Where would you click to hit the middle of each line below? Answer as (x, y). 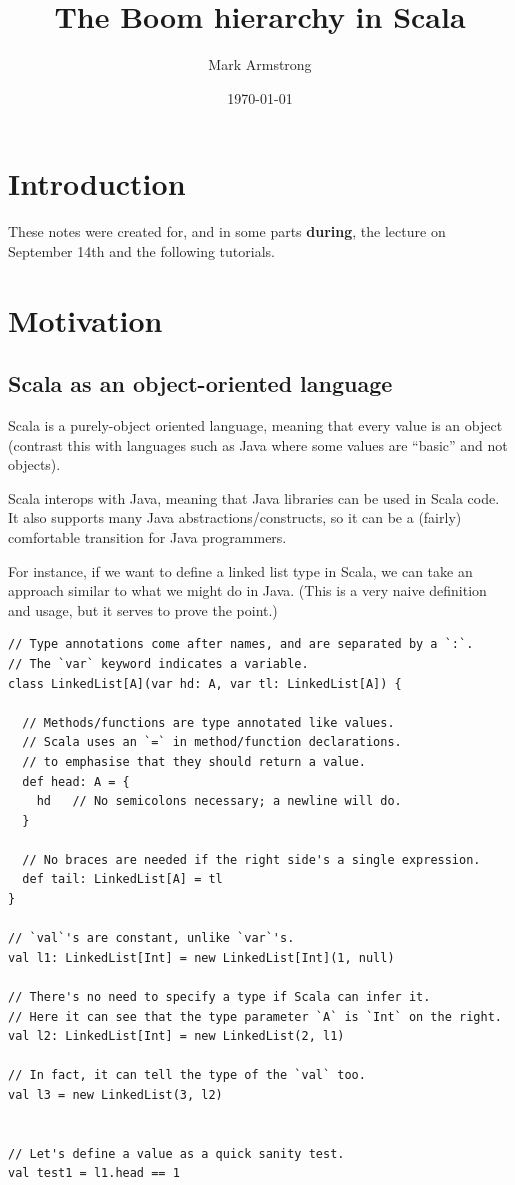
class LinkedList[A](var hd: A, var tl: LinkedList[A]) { (205, 683)
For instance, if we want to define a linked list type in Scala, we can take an (240, 570)
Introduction (97, 183)
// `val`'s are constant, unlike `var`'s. (151, 938)
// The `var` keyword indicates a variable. (158, 663)
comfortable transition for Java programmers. (147, 536)
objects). (34, 464)
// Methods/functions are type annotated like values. (208, 722)
